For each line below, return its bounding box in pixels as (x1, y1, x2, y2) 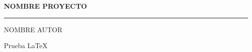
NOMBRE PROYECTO (4, 1, 87, 11)
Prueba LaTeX (4, 40, 47, 51)
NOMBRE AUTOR (4, 24, 63, 34)
